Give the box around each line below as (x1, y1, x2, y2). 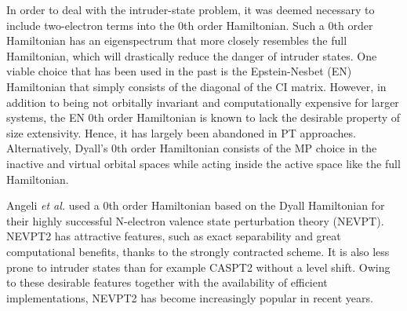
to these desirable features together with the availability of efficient (6, 274, 328, 291)
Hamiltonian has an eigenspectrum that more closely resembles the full (6, 32, 347, 49)
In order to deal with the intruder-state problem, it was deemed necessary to (6, 2, 375, 17)
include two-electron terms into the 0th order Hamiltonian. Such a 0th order (6, 16, 373, 33)
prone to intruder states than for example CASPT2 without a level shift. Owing (6, 258, 391, 275)
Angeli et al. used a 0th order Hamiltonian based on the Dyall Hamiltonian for (6, 197, 385, 214)
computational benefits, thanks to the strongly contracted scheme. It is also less (6, 243, 390, 259)
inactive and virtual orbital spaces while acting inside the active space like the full (6, 155, 401, 171)
